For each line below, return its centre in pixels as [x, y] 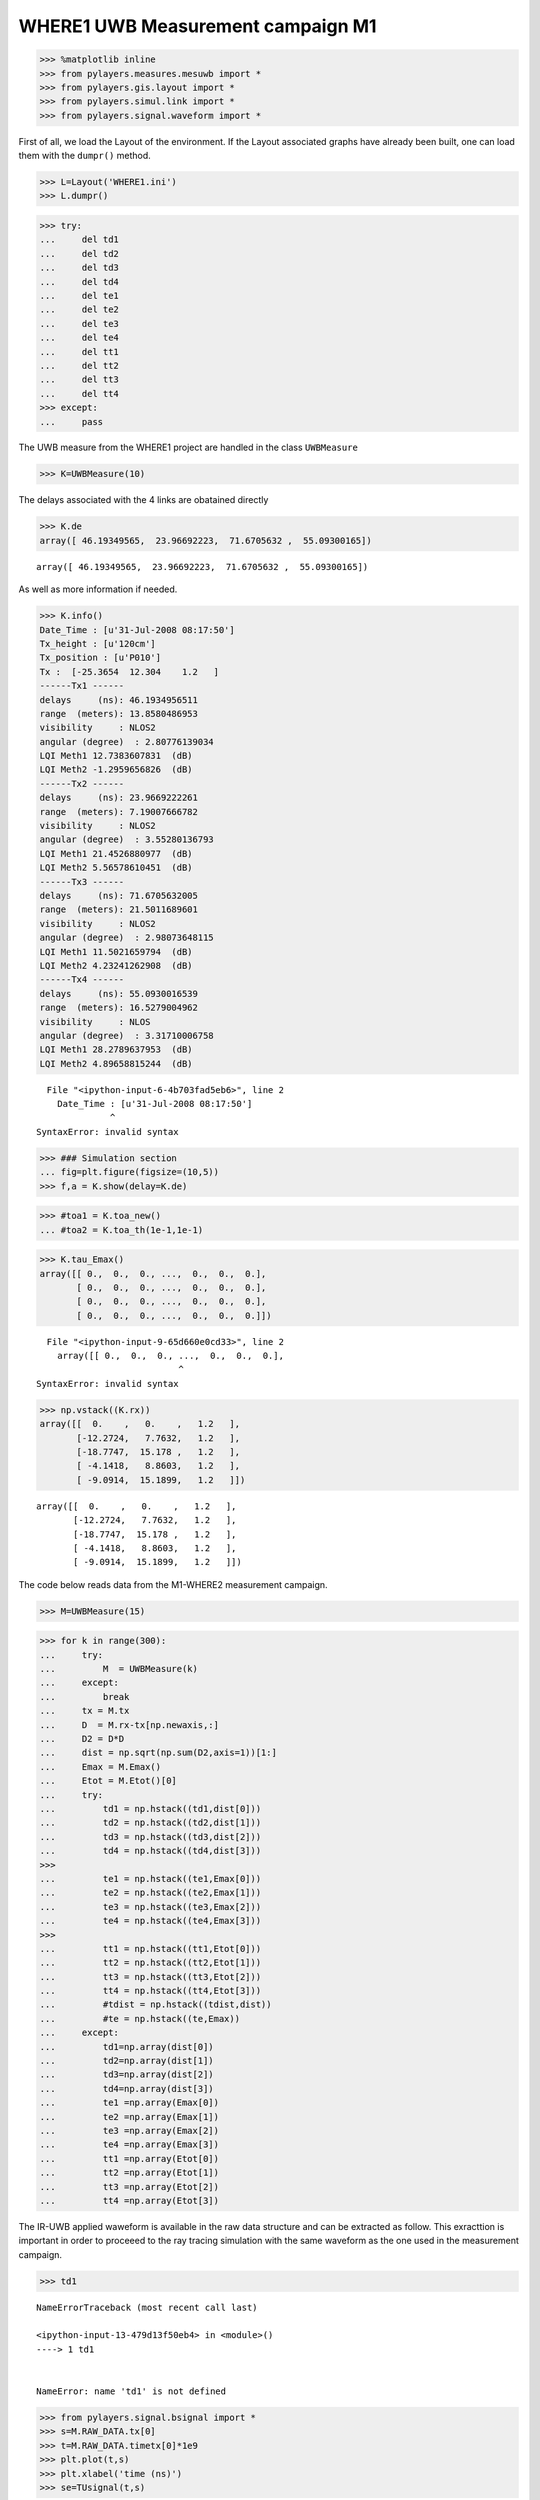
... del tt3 [79, 379]
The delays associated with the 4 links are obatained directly [143, 500]
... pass [71, 421]
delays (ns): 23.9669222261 [119, 798]
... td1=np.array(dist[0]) [126, 2046]
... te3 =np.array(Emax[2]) [129, 2130]
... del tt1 [79, 351]
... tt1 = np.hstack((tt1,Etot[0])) [150, 1948]
